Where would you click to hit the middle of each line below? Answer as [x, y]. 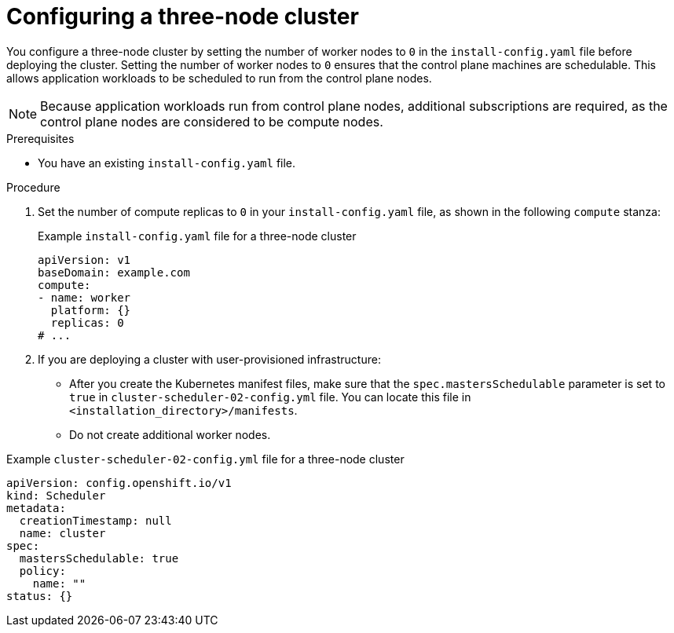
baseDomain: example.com [114, 272]
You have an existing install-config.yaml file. [167, 163]
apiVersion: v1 [84, 260]
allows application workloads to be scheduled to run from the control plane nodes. [219, 78]
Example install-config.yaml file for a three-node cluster [197, 236]
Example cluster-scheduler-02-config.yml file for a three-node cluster [205, 459]
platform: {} [91, 310]
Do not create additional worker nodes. [170, 434]
